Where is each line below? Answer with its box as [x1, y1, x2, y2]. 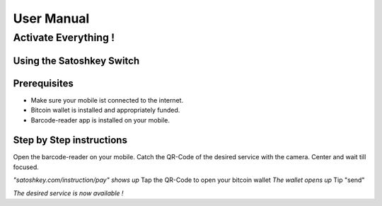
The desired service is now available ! [13, 188, 124, 198]
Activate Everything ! [13, 31, 115, 44]
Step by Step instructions [13, 135, 127, 147]
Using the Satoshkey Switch [13, 55, 140, 67]
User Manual [13, 11, 90, 26]
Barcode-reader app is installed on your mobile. [30, 115, 170, 124]
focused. [13, 163, 39, 171]
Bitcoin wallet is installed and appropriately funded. [30, 106, 180, 115]
